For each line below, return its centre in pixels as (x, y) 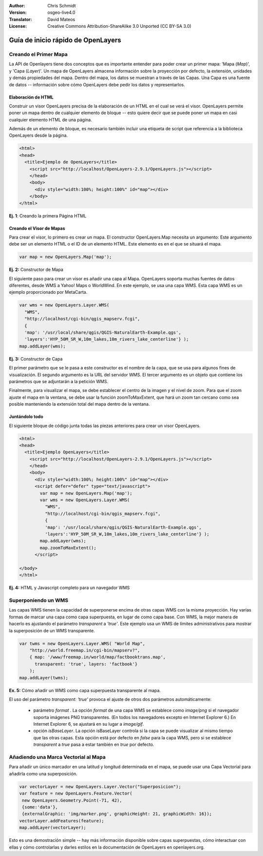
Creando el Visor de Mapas (37, 228)
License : (18, 26)
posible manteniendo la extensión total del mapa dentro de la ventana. (79, 404)
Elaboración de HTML (31, 97)
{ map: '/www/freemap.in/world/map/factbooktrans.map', (98, 657)
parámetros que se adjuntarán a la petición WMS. (59, 381)
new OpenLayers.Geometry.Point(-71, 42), (72, 800)
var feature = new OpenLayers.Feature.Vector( (76, 794)
